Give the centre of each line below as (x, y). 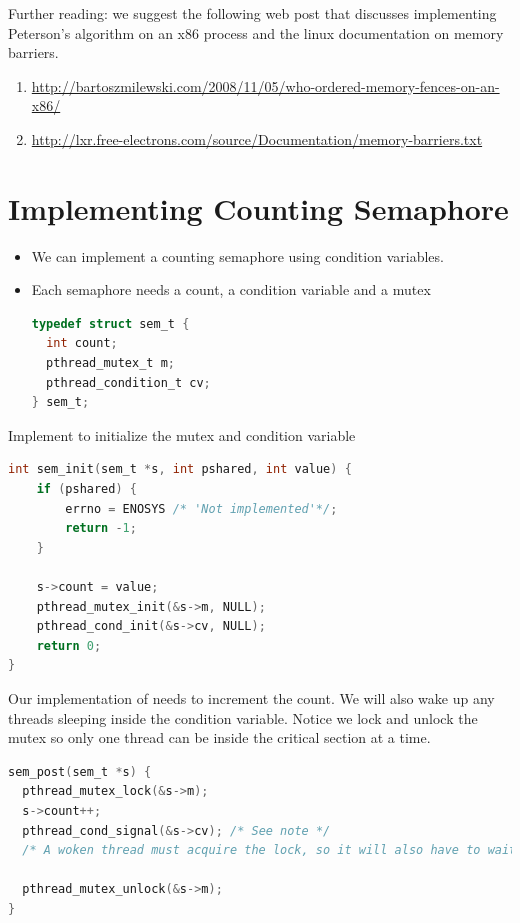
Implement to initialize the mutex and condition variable (182, 434)
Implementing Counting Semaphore (258, 207)
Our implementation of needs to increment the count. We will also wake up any (251, 697)
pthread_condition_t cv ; (128, 382)
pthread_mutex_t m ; (110, 363)
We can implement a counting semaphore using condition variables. (237, 255)
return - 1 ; (101, 528)
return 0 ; (69, 645)
